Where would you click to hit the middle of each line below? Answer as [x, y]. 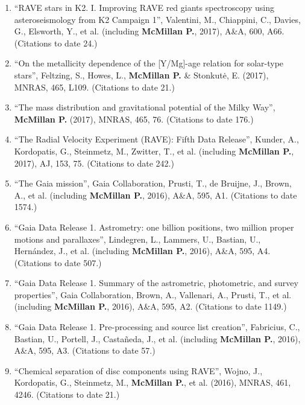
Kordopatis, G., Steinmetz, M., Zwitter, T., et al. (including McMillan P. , [154, 151]
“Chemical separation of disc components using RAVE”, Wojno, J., [138, 370]
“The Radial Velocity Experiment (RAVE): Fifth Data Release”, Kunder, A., [156, 139]
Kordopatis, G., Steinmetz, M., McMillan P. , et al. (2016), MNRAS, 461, [152, 382]
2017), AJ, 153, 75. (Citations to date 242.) [94, 163]
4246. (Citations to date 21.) [67, 394]
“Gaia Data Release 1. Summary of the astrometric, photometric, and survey [156, 283]
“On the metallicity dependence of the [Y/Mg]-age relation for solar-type [149, 63]
